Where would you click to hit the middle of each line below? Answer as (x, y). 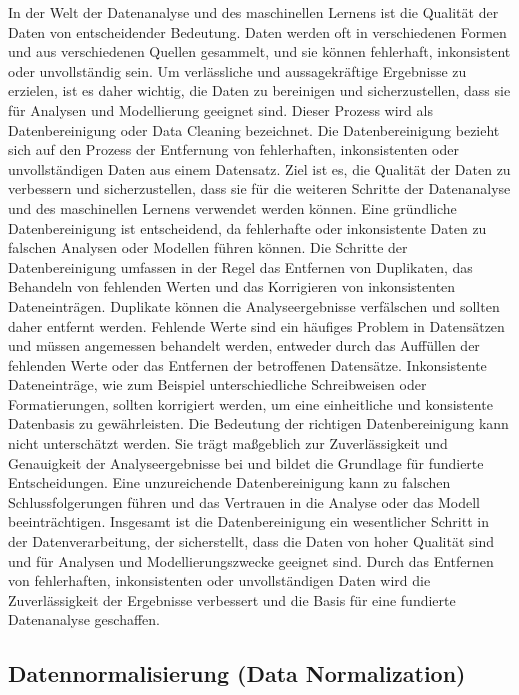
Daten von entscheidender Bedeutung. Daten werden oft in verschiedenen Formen (257, 31)
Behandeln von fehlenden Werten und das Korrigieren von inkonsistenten (232, 286)
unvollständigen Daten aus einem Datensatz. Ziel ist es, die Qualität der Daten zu (259, 168)
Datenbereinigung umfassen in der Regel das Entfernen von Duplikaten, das (240, 266)
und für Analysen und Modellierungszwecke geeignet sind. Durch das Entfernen (251, 560)
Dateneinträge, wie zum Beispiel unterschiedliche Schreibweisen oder (217, 384)
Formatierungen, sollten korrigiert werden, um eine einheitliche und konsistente (250, 403)
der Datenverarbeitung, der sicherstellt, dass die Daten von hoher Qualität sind (251, 541)
